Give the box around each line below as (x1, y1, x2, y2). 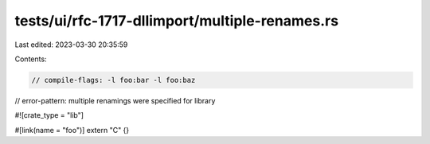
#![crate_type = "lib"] (14, 111, 84, 120)
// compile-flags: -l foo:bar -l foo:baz (31, 76, 196, 84)
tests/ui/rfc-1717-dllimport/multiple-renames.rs (14, 12, 338, 29)
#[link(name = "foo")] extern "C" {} (14, 125, 130, 134)
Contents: (14, 54, 47, 64)
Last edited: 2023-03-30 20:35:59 (14, 40, 128, 49)
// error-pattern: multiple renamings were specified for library (14, 95, 216, 105)
